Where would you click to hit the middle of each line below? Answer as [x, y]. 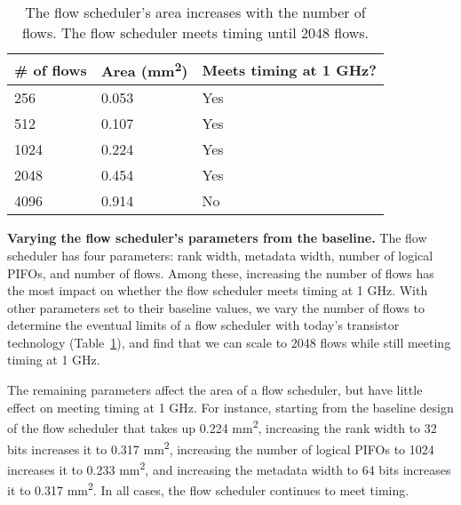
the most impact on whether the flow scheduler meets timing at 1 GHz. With [218, 290]
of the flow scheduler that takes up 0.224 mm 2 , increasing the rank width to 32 [222, 426]
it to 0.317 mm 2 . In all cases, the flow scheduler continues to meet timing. [208, 489]
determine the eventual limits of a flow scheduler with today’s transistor [203, 325]
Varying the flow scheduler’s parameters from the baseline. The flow [217, 238]
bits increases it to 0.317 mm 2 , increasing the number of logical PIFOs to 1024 [221, 447]
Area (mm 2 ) [144, 70]
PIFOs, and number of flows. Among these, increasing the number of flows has [221, 273]
